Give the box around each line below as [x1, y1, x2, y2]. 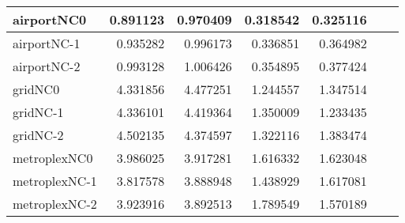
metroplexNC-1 [13, 172, 97, 190]
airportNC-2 [13, 57, 81, 75]
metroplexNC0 [13, 149, 93, 167]
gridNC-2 [13, 126, 64, 144]
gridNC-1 [13, 103, 64, 121]
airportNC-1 [13, 34, 81, 52]
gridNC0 [13, 80, 60, 98]
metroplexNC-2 [13, 195, 97, 213]
